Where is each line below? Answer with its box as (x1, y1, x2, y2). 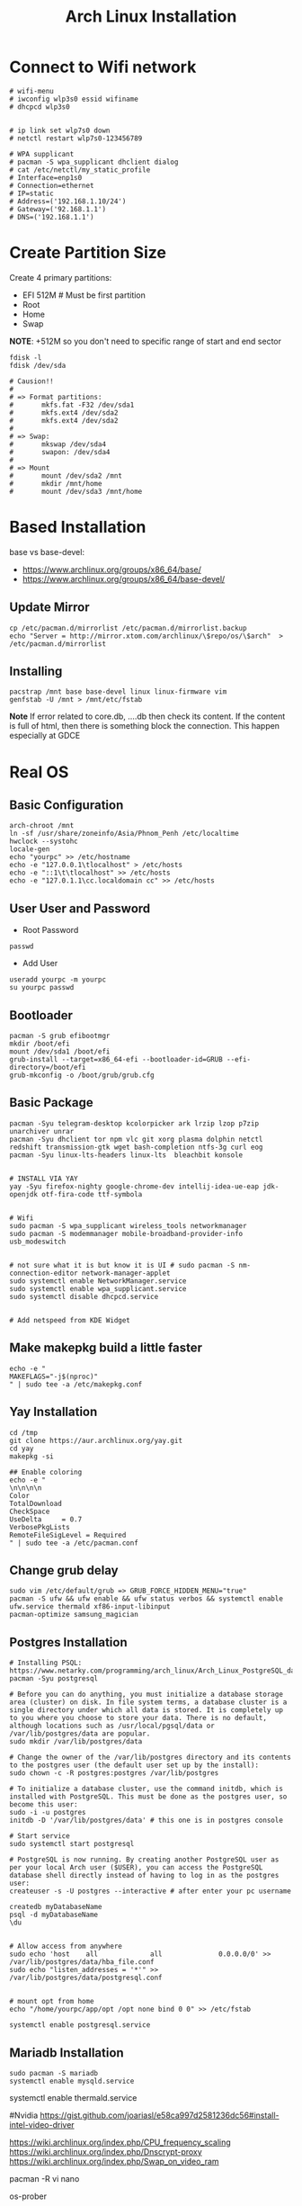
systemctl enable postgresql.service (9, 2021, 151, 2030)
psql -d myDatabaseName (9, 1910, 99, 1920)
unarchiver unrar (9, 1126, 75, 1135)
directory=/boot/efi (9, 1063, 87, 1072)
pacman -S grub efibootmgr (9, 1032, 111, 1041)
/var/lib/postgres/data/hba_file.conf (9, 1958, 155, 1967)
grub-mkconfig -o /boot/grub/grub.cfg (9, 1071, 155, 1081)
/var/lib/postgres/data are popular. (9, 1729, 151, 1738)
